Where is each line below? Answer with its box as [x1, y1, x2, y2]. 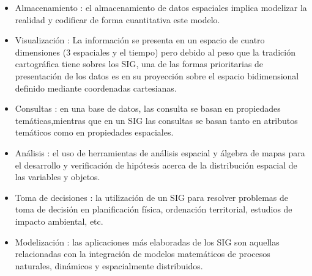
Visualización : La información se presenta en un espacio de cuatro [15, 34, 265, 46]
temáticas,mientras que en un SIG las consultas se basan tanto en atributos [15, 114, 298, 126]
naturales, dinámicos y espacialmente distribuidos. [15, 259, 203, 272]
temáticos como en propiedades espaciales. [15, 126, 174, 139]
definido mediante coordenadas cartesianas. [15, 81, 177, 94]
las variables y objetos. [15, 170, 100, 183]
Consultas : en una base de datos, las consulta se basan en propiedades [15, 102, 281, 115]
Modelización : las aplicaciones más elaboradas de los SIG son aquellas [15, 235, 280, 248]
